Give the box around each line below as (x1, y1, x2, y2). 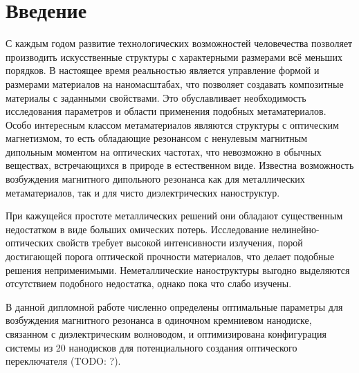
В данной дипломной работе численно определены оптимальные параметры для (6, 299, 343, 313)
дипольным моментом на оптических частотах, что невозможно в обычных (6, 144, 322, 158)
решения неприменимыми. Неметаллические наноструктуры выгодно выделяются (6, 262, 350, 277)
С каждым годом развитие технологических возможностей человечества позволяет (6, 36, 353, 51)
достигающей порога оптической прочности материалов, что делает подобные (6, 249, 335, 264)
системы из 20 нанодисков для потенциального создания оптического (6, 340, 297, 354)
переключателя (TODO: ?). (6, 354, 121, 368)
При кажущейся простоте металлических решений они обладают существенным (6, 208, 343, 223)
